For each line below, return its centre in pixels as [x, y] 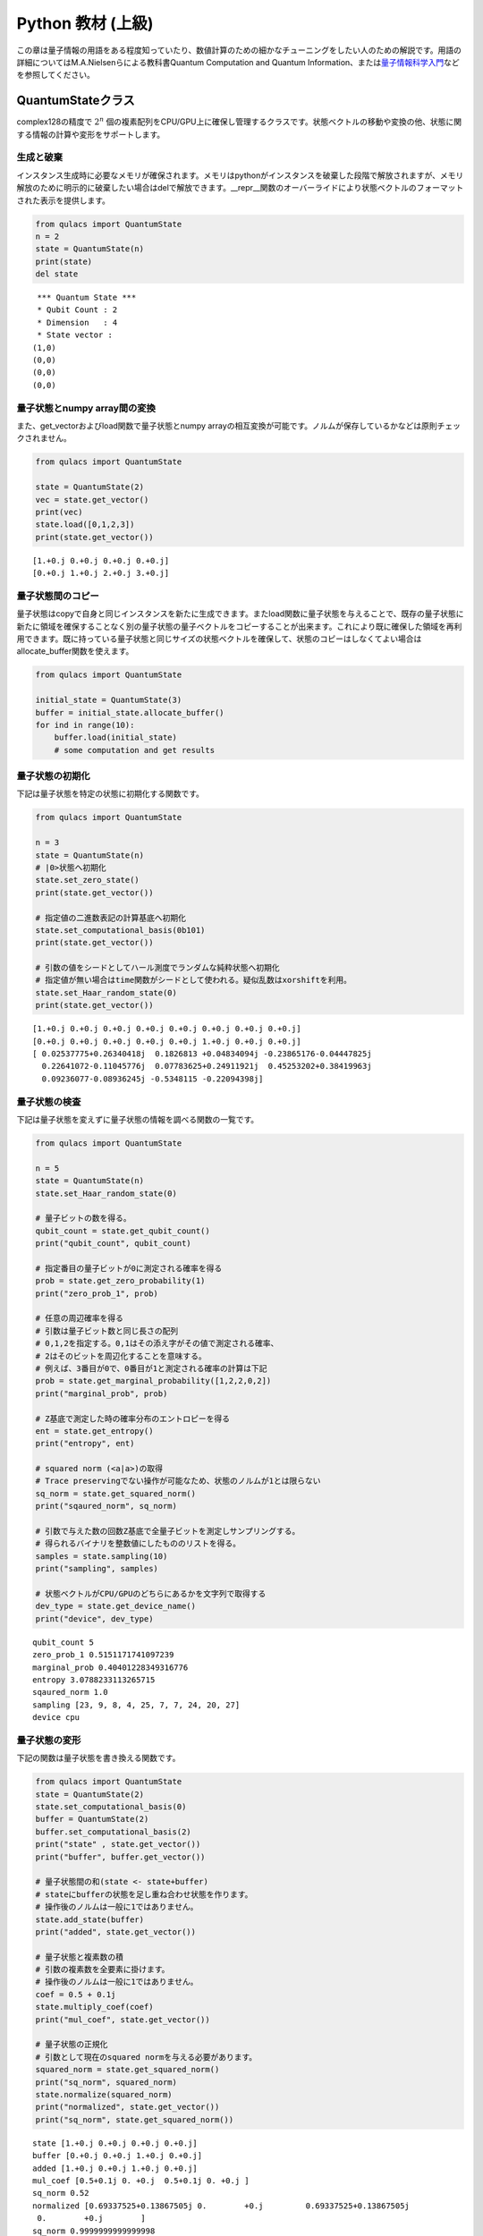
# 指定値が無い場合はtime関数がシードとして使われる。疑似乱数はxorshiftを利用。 [194, 980]
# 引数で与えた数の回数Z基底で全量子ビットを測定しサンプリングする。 [168, 1531]
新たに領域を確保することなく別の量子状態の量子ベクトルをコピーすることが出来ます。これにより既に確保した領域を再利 [239, 626]
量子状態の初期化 [53, 776]
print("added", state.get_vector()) [116, 1931]
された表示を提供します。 [64, 200]
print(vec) [59, 512]
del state [57, 274]
